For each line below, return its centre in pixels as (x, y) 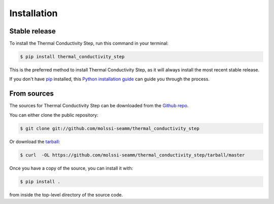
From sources (32, 94)
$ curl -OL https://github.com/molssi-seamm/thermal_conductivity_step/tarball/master (132, 155)
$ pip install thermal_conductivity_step (72, 57)
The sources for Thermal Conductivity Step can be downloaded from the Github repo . (99, 106)
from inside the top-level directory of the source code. (66, 194)
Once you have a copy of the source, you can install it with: (71, 168)
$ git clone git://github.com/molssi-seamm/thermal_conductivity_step (110, 128)
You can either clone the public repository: (54, 115)
